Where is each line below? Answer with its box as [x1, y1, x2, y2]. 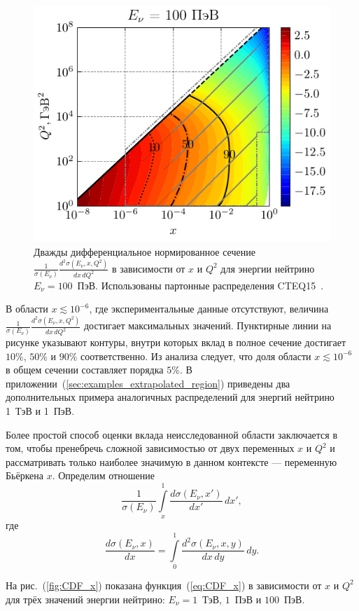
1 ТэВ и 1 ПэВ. [6, 404, 75, 418]
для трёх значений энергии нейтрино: [6, 591, 165, 606]
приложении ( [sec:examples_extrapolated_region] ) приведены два [6, 376, 290, 390]
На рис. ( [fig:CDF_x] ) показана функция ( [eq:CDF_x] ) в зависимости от [6, 577, 322, 592]
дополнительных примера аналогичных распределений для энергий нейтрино [6, 390, 335, 404]
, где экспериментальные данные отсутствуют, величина [89, 301, 329, 316]
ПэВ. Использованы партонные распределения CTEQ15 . [77, 277, 324, 292]
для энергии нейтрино [220, 261, 315, 275]
